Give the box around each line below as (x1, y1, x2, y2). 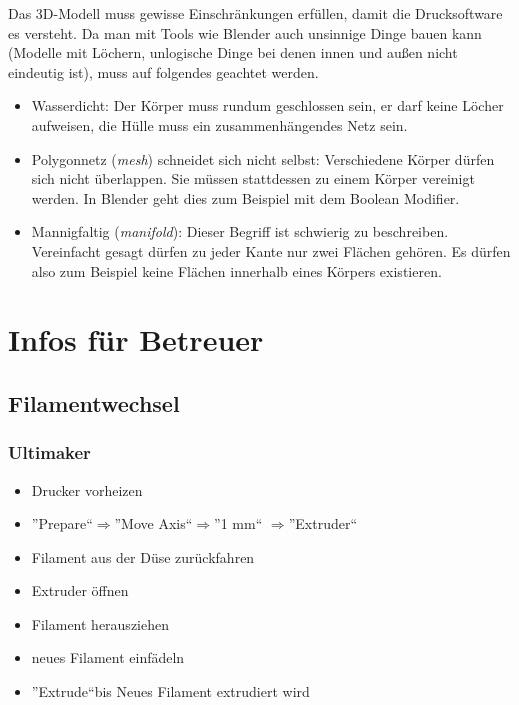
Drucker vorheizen (31, 479, 143, 500)
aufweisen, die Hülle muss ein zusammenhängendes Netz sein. (31, 114, 408, 135)
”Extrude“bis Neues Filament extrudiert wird (31, 681, 310, 702)
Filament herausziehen (31, 613, 169, 634)
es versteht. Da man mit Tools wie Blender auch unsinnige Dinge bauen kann (8, 22, 482, 43)
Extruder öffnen (31, 580, 129, 601)
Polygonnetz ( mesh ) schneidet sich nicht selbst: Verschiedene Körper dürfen (31, 148, 495, 169)
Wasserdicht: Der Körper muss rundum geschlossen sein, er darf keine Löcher (31, 95, 504, 116)
